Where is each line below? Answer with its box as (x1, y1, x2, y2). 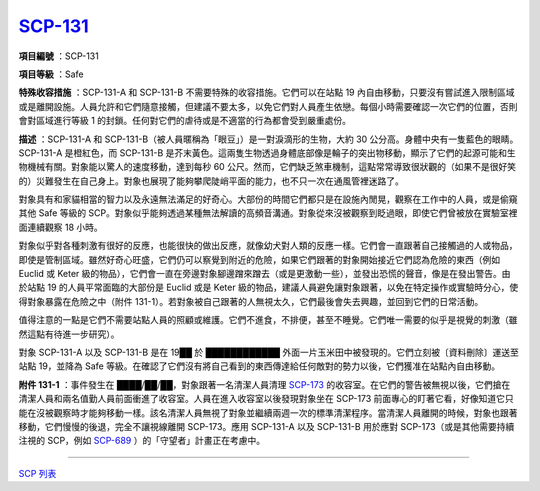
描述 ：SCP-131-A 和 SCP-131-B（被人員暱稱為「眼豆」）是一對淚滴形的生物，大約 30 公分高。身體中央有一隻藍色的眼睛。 (18, 133, 519, 145)
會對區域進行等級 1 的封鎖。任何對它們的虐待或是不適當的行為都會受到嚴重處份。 (18, 115, 352, 127)
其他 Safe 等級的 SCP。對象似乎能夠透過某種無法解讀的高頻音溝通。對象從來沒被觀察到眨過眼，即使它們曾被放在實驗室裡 (18, 207, 518, 219)
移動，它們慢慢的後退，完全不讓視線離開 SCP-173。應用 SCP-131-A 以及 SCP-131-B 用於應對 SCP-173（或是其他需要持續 (18, 420, 515, 432)
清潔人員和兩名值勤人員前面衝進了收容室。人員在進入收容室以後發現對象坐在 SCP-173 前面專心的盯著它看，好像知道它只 (18, 393, 514, 405)
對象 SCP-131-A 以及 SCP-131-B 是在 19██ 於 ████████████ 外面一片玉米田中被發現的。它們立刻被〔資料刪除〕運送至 (18, 346, 519, 358)
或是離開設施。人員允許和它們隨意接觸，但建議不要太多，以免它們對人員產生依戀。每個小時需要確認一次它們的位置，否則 (18, 100, 518, 112)
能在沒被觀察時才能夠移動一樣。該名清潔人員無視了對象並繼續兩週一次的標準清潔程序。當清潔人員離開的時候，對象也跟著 (18, 406, 518, 419)
